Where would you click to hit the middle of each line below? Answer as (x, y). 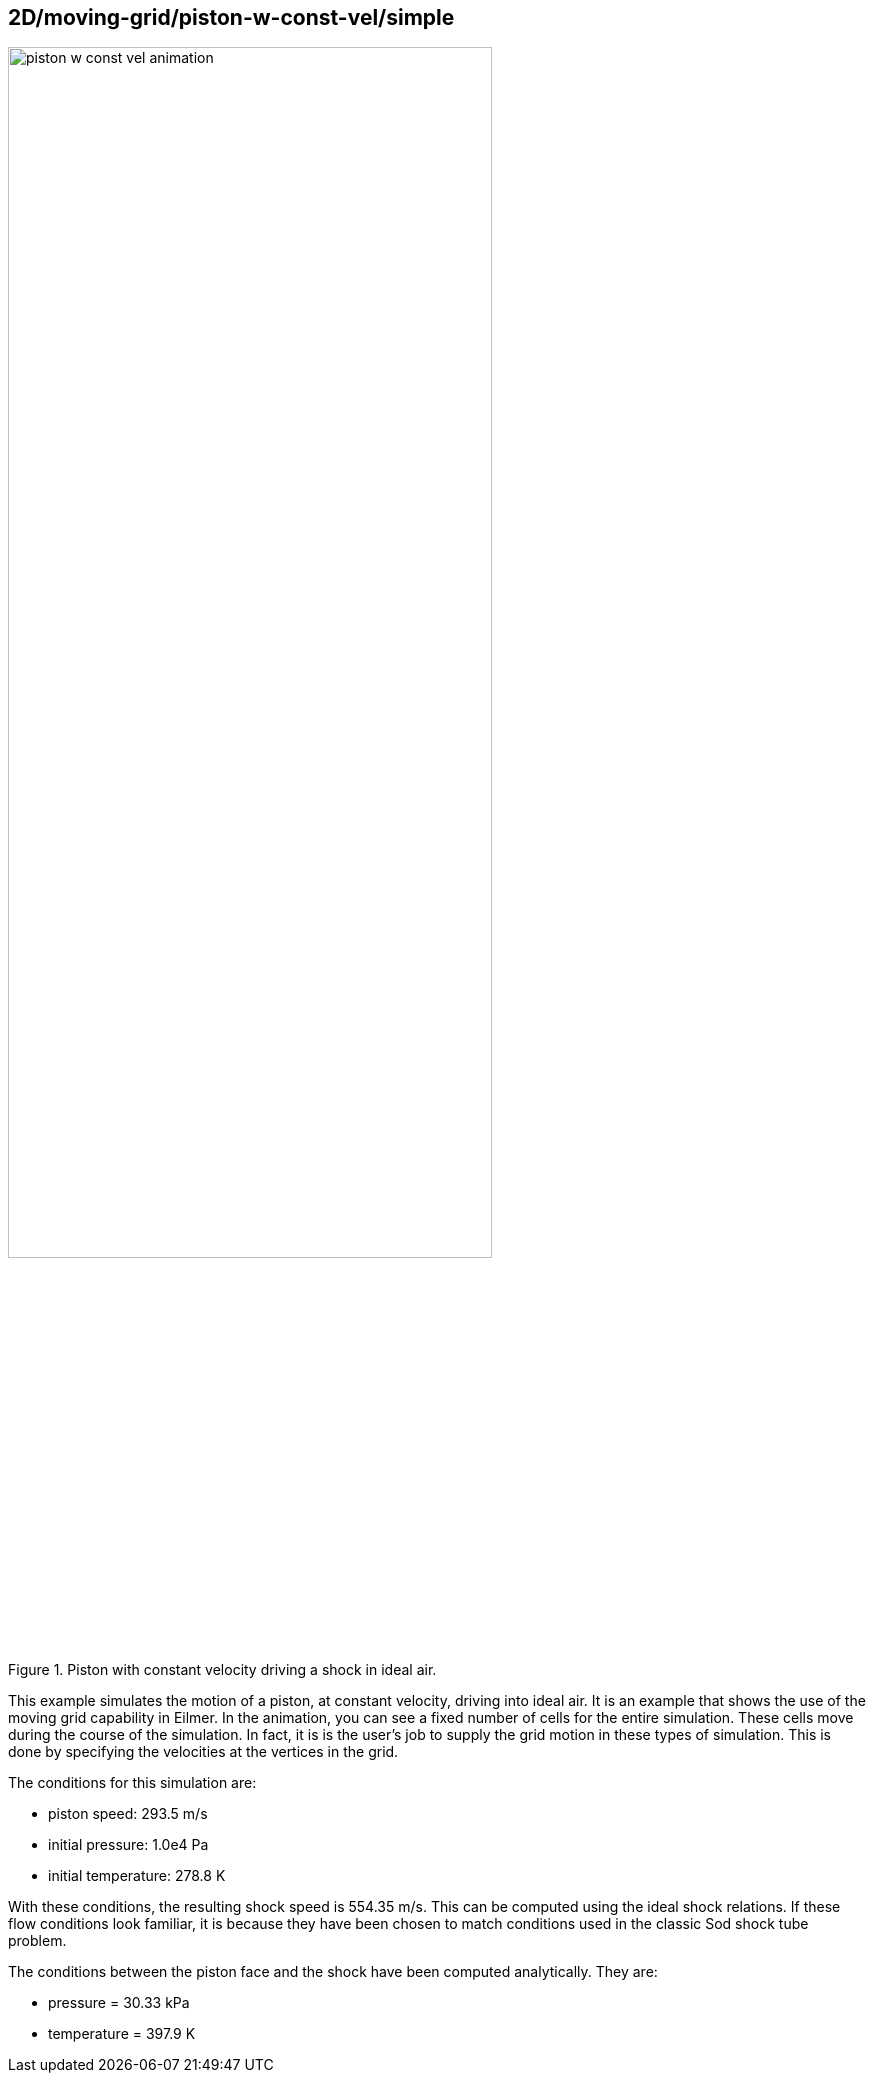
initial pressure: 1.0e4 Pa (128, 1845)
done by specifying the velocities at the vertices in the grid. (203, 1752)
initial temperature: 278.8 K (137, 1876)
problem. (37, 1941)
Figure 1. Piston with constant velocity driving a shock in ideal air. (222, 1670)
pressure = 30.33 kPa (119, 2003)
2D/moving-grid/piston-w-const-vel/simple (231, 17)
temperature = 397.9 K (122, 2034)
